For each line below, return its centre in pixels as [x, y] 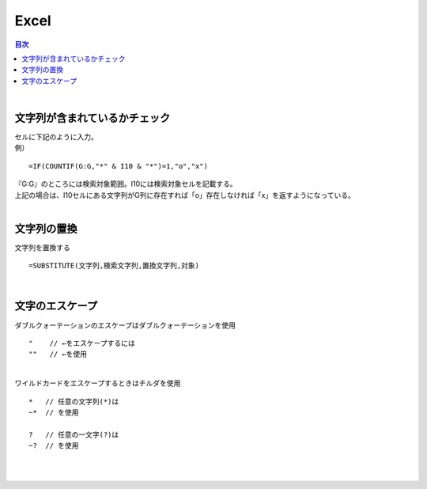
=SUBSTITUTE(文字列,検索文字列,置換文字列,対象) [114, 266]
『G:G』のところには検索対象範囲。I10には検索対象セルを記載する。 [126, 184]
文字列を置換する [42, 247]
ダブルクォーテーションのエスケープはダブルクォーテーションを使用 [125, 325]
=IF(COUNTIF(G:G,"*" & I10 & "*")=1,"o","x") [119, 166]
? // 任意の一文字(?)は [74, 434]
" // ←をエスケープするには [82, 343]
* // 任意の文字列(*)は [74, 401]
